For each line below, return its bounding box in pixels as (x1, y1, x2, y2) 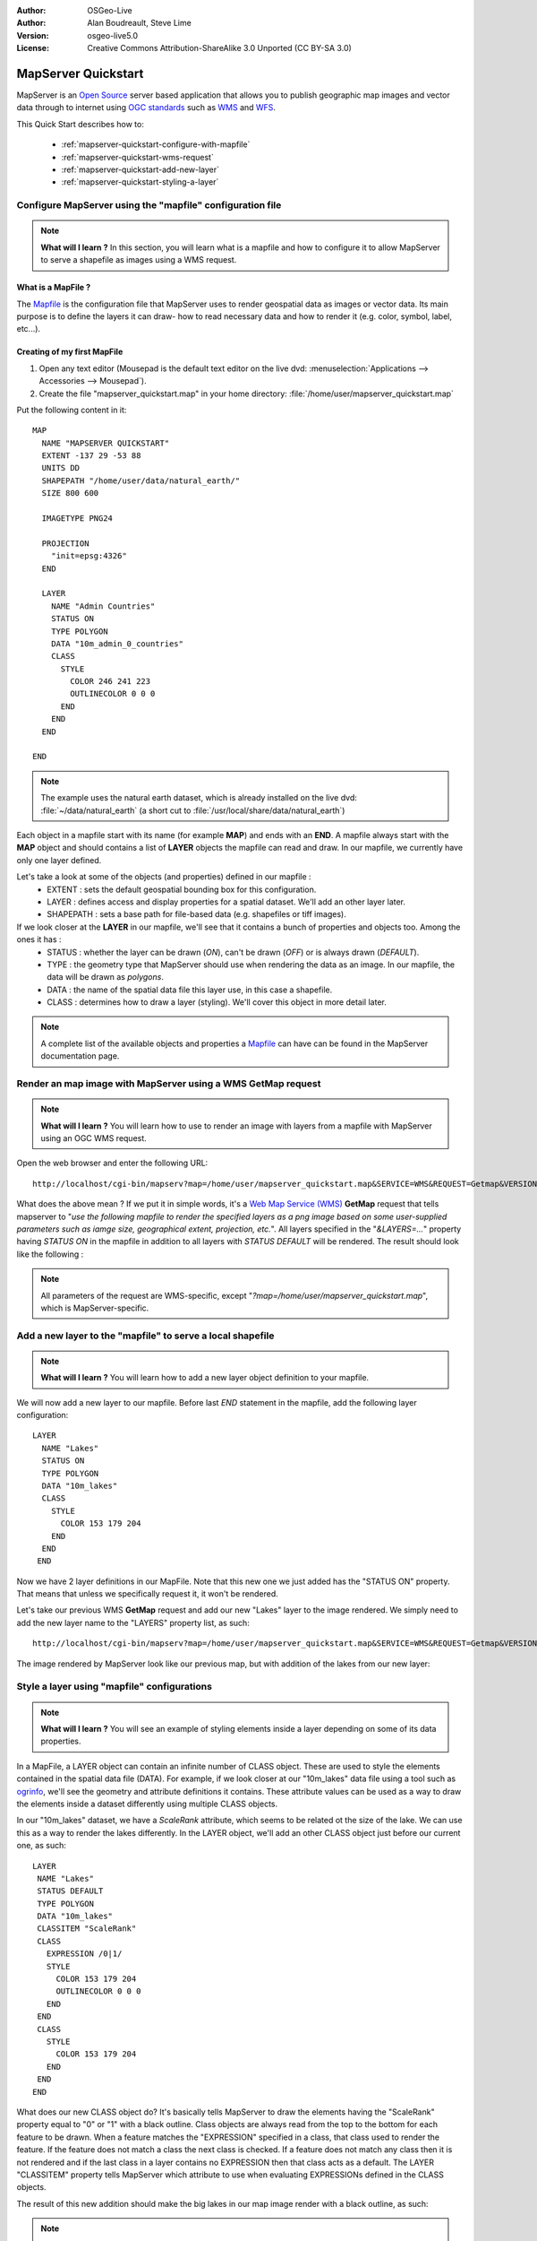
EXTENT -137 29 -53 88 (41, 451, 141, 461)
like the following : (16, 1249, 84, 1259)
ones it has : (16, 934, 62, 945)
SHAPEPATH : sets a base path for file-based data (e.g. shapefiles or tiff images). (47, 909, 346, 920)
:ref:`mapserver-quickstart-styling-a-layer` (61, 177, 219, 187)
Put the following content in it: (16, 404, 127, 415)
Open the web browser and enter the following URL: (16, 1157, 209, 1169)
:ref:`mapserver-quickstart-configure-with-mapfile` (61, 139, 251, 150)
